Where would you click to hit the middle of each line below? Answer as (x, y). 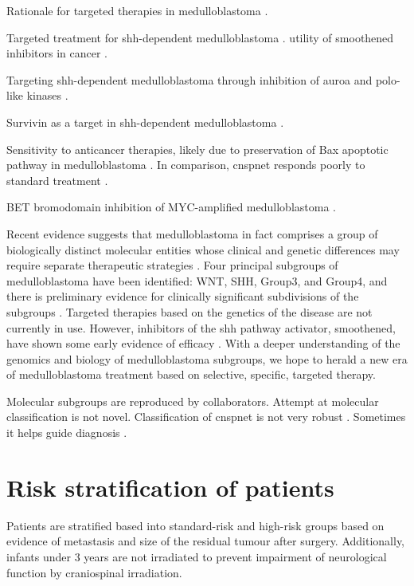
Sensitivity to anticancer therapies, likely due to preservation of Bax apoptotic (197, 149)
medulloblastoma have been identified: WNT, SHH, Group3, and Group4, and (197, 280)
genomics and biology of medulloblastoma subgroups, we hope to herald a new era (207, 358)
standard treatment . (57, 180)
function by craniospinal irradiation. (94, 572)
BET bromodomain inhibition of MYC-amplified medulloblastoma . (171, 207)
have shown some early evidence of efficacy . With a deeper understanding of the (203, 343)
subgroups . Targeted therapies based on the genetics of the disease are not (189, 311)
